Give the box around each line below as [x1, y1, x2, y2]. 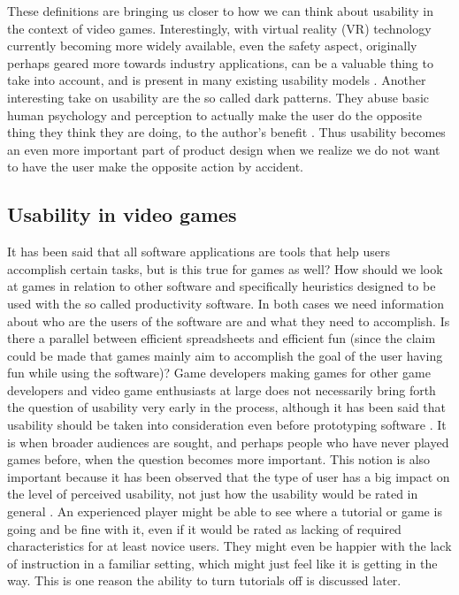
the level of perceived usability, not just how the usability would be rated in [7, 484, 418, 503]
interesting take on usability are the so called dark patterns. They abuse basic [7, 88, 429, 106]
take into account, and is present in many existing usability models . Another [7, 71, 426, 89]
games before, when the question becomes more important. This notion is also [7, 450, 431, 469]
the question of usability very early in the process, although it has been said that [7, 398, 447, 416]
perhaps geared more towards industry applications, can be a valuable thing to [7, 53, 433, 72]
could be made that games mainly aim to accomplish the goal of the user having [7, 346, 443, 364]
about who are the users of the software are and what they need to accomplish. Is [7, 311, 450, 330]
